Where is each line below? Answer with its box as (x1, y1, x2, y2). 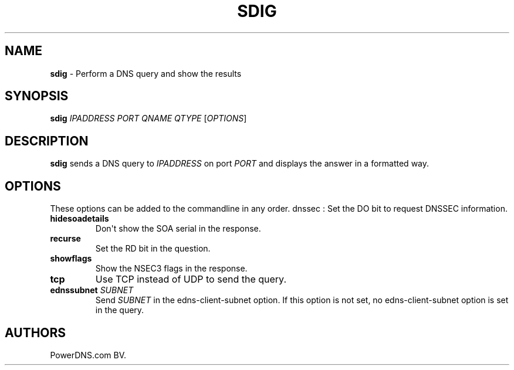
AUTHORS (5, 325, 66, 340)
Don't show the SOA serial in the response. (95, 223, 261, 234)
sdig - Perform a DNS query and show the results (50, 68, 242, 79)
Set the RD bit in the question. (95, 243, 211, 254)
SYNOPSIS (5, 89, 69, 104)
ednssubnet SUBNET (50, 285, 134, 296)
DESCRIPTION (5, 133, 89, 148)
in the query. (95, 305, 144, 315)
